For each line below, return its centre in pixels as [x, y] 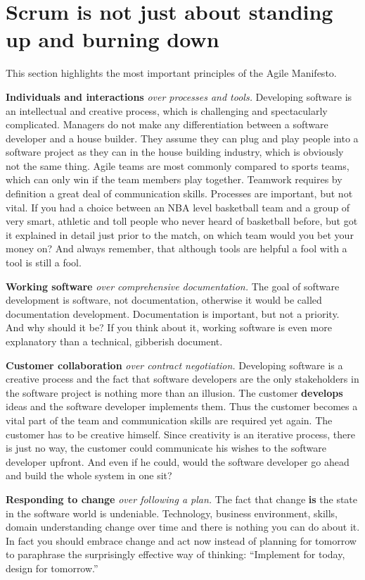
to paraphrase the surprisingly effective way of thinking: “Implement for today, [175, 554]
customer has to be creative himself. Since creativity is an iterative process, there [180, 434]
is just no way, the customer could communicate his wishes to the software [166, 448]
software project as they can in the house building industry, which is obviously [175, 152]
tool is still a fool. [44, 263]
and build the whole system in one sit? [89, 475]
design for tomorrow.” [52, 568]
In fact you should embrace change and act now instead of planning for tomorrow [181, 540]
